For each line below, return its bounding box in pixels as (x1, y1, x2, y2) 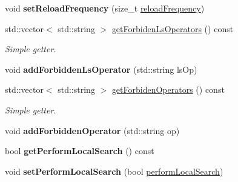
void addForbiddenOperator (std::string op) (5, 124, 180, 136)
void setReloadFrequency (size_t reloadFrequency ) (5, 2, 205, 14)
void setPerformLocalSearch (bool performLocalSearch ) (5, 164, 223, 177)
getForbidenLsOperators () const (111, 22, 234, 35)
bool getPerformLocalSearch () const (5, 144, 154, 157)
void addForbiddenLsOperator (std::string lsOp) (5, 62, 197, 75)
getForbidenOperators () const (111, 83, 225, 96)
